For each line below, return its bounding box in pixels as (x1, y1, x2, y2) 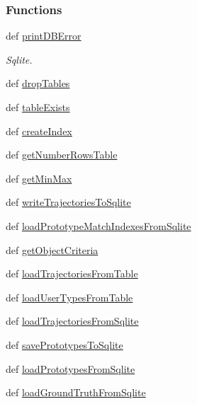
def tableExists (6, 100, 70, 114)
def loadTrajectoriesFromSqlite (6, 313, 139, 328)
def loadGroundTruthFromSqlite (6, 385, 146, 400)
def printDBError (6, 28, 81, 43)
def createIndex (6, 123, 72, 138)
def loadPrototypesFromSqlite (6, 361, 135, 376)
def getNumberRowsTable (6, 147, 118, 162)
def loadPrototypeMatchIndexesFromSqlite (6, 218, 191, 233)
